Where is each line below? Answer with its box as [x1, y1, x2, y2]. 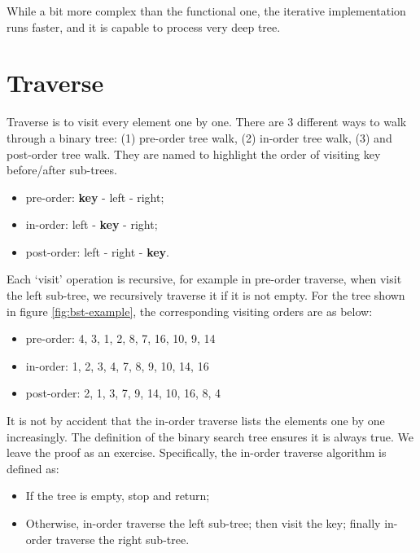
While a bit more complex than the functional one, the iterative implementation [7, 2, 406, 19]
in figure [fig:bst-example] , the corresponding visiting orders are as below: [7, 302, 373, 319]
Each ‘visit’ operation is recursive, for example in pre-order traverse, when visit [7, 270, 402, 287]
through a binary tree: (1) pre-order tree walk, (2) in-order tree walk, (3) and [7, 129, 392, 146]
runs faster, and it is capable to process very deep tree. [7, 18, 281, 35]
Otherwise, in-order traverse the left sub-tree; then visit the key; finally [25, 515, 381, 531]
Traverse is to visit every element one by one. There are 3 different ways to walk [7, 113, 407, 130]
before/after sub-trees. [7, 161, 117, 178]
